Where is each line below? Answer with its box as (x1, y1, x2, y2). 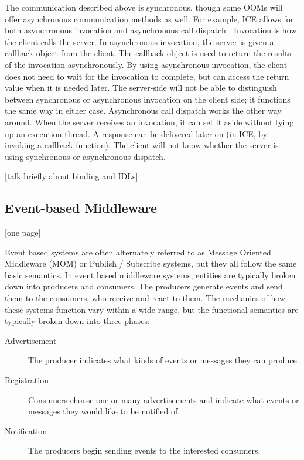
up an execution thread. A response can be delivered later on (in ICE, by (5, 127, 268, 139)
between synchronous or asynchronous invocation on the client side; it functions (5, 93, 291, 105)
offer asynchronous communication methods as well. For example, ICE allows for (5, 12, 294, 25)
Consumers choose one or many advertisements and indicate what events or (28, 393, 299, 406)
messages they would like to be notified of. (28, 405, 180, 417)
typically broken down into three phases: (5, 315, 150, 327)
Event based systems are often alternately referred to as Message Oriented (5, 246, 271, 258)
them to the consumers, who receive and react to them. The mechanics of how (5, 292, 285, 304)
